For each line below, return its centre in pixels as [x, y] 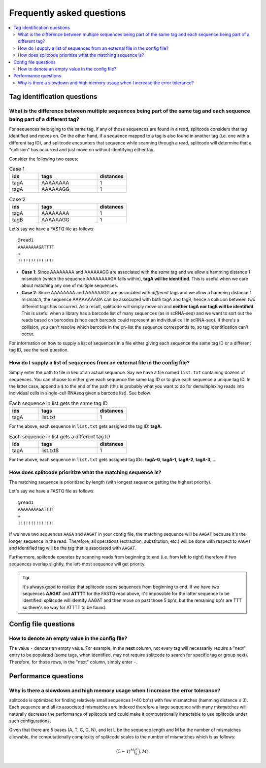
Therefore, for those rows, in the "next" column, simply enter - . [73, 662]
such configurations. [30, 721]
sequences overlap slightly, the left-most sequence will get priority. [77, 564]
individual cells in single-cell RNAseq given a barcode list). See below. [80, 393]
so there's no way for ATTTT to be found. [64, 607]
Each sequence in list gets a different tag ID [60, 436]
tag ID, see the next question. [39, 349]
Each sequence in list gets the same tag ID [58, 403]
